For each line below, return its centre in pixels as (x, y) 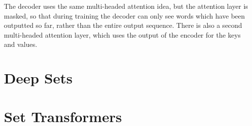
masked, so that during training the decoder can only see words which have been (125, 15)
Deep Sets (38, 78)
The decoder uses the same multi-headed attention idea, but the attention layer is (126, 6)
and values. (21, 44)
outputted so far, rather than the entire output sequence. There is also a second (123, 25)
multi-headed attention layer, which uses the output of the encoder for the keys (122, 34)
